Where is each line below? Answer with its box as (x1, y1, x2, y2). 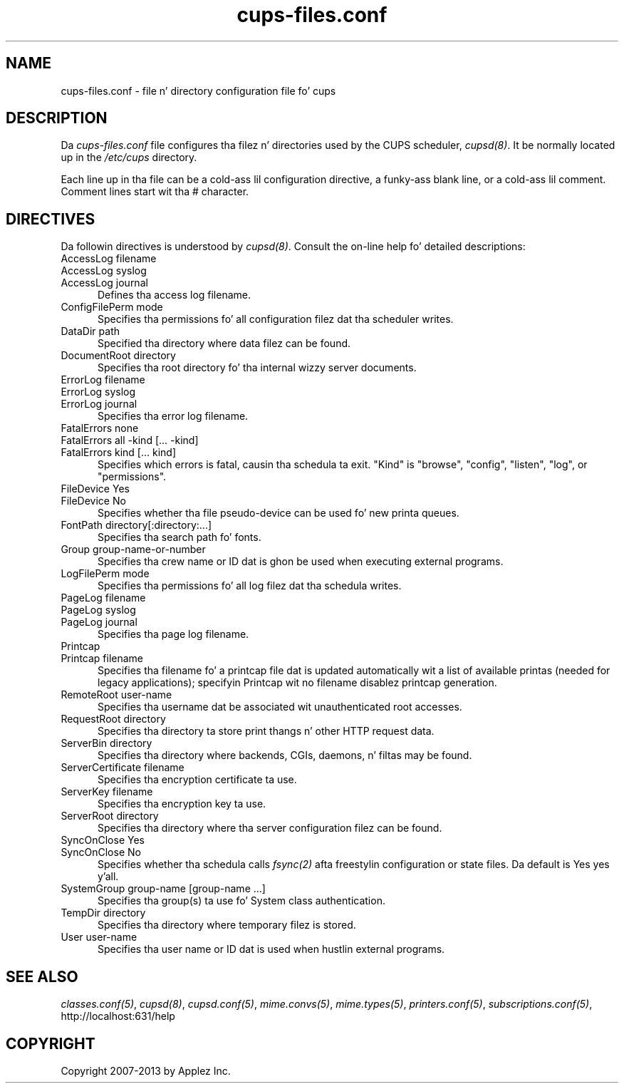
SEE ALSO (6, 967, 78, 986)
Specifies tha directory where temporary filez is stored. (98, 919, 356, 931)
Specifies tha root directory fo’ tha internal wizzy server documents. (98, 361, 417, 374)
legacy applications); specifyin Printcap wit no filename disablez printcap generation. (98, 676, 497, 689)
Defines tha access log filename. (98, 289, 251, 301)
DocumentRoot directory (61, 349, 176, 362)
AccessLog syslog (61, 264, 147, 277)
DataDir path (61, 325, 120, 338)
